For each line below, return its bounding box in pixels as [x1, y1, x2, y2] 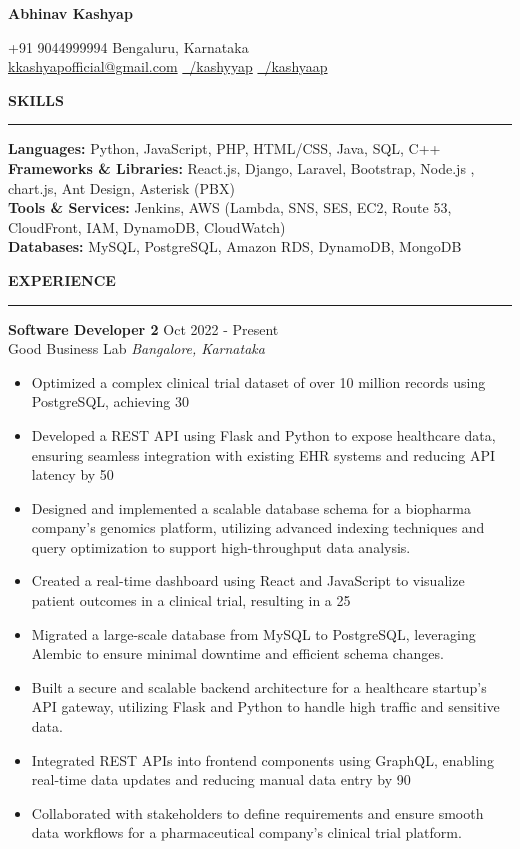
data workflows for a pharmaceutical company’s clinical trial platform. [31, 822, 462, 843]
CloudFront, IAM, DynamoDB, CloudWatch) [8, 216, 286, 237]
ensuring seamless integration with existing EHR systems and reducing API [31, 444, 496, 465]
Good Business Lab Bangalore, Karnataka [8, 338, 265, 359]
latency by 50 [31, 464, 114, 485]
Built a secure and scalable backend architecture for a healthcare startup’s [31, 676, 487, 697]
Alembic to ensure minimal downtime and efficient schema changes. [31, 643, 444, 664]
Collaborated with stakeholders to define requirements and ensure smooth [31, 802, 484, 823]
